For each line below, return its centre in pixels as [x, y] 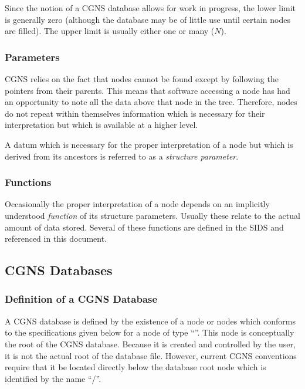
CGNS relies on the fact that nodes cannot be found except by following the [142, 79]
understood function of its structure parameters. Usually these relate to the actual [152, 215]
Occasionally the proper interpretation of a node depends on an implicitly [137, 204]
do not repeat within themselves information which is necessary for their [135, 113]
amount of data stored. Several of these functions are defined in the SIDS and [144, 227]
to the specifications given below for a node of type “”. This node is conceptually [150, 332]
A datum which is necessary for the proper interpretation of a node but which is [149, 144]
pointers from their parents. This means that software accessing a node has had [148, 90]
